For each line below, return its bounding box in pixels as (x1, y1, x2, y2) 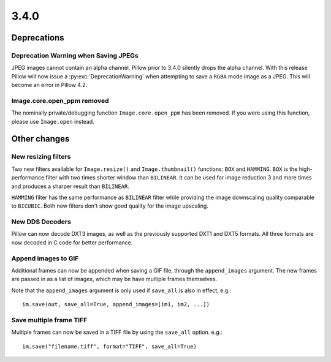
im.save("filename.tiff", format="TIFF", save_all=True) (22, 343, 197, 350)
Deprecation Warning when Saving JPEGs (11, 51, 139, 59)
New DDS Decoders (11, 217, 72, 226)
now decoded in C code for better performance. (11, 239, 133, 246)
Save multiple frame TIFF (11, 315, 88, 324)
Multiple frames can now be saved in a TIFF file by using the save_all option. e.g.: (11, 328, 223, 336)
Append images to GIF (11, 254, 79, 263)
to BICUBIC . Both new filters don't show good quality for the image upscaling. (11, 202, 208, 209)
